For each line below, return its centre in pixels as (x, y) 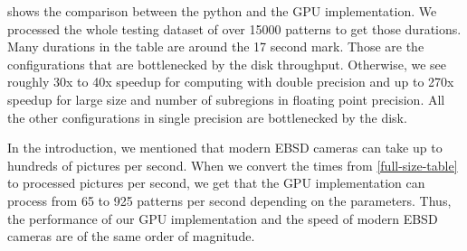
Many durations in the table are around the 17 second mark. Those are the (216, 46)
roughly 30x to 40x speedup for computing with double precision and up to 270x (231, 82)
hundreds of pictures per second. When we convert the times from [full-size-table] (233, 165)
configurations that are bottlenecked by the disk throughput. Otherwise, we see (227, 64)
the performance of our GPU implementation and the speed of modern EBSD (223, 218)
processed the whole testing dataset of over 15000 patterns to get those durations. (234, 28)
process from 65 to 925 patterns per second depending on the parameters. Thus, (229, 200)
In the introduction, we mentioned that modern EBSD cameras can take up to (225, 148)
